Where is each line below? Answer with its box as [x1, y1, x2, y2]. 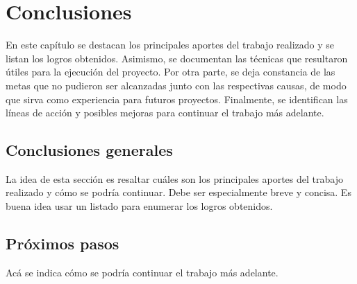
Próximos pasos [6, 233, 119, 254]
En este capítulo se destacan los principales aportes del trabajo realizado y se [6, 37, 334, 52]
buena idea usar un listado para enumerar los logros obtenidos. [6, 199, 273, 213]
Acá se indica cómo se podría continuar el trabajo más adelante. [6, 265, 279, 279]
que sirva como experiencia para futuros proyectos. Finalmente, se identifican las [6, 91, 348, 106]
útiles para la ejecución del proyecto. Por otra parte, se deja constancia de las [6, 64, 335, 79]
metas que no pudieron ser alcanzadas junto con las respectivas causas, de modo [6, 78, 347, 92]
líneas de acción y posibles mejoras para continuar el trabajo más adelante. [6, 105, 324, 120]
